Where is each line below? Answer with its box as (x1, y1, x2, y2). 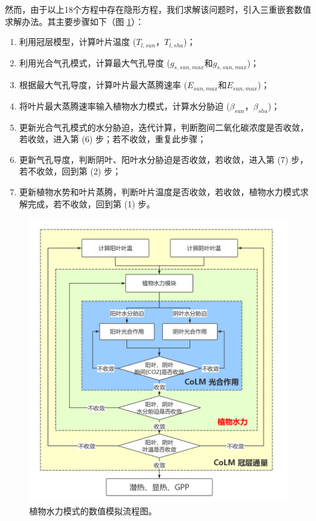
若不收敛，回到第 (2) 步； (19, 165, 122, 178)
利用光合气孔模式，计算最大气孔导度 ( (19, 56, 170, 69)
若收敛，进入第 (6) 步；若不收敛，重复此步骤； (19, 133, 207, 145)
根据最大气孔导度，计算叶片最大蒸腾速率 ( (19, 78, 187, 91)
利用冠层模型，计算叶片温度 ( (19, 35, 136, 48)
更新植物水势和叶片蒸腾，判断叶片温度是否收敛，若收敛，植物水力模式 (19, 185, 300, 198)
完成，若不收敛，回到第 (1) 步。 (27, 197, 156, 210)
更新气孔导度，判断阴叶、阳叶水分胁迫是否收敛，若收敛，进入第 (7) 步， (19, 153, 309, 165)
